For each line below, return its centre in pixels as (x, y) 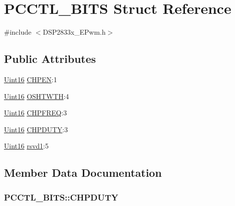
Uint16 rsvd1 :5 (26, 146)
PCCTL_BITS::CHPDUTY (61, 197)
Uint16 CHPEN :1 (30, 79)
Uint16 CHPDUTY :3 (36, 129)
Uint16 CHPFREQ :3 (35, 113)
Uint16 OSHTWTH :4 (37, 96)
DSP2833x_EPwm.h (74, 32)
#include (18, 32)
